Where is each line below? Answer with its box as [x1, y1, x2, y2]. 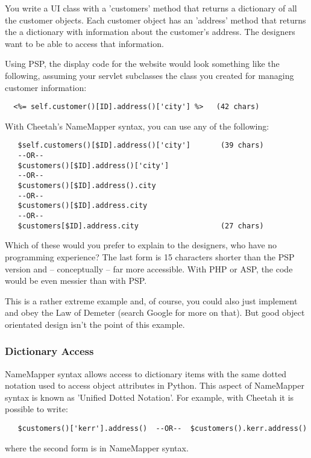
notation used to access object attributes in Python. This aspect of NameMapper [5, 379, 304, 392]
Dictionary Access [5, 343, 94, 359]
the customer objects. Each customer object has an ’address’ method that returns [5, 13, 306, 26]
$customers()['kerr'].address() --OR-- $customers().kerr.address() [17, 424, 307, 433]
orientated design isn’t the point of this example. [5, 318, 185, 330]
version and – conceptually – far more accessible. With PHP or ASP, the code [5, 262, 293, 275]
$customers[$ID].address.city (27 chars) [17, 221, 264, 230]
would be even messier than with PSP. [5, 274, 147, 287]
